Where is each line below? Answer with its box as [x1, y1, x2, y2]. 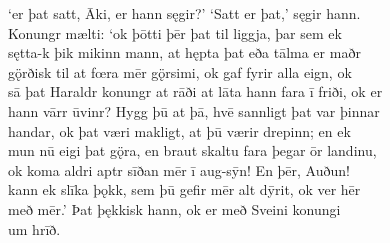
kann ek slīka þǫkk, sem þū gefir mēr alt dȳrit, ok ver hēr [8, 179, 361, 200]
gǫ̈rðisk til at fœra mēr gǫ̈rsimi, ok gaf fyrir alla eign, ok [8, 61, 352, 82]
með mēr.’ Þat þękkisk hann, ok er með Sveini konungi [8, 198, 341, 219]
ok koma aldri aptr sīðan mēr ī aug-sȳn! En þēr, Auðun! [8, 159, 350, 180]
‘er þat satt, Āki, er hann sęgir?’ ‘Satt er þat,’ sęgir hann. [8, 3, 361, 23]
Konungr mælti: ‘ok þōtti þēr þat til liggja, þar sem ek [8, 22, 342, 43]
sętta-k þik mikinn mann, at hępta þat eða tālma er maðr [8, 42, 361, 63]
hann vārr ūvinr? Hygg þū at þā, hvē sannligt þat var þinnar [8, 100, 380, 121]
